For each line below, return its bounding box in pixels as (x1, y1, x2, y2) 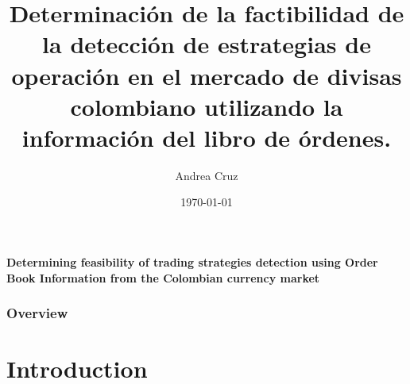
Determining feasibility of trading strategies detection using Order (6, 254, 378, 271)
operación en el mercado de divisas (11, 59, 402, 91)
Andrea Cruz (175, 167, 238, 183)
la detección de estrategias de (42, 28, 371, 60)
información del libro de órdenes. (21, 121, 392, 153)
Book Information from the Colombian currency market (6, 269, 320, 286)
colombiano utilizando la (70, 90, 343, 122)
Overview (6, 303, 68, 323)
